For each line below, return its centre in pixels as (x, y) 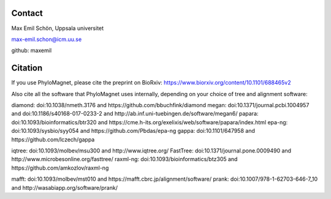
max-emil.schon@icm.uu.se (47, 39)
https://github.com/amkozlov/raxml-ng (60, 168)
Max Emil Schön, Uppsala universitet (58, 28)
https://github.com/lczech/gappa (53, 139)
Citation (27, 68)
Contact (27, 13)
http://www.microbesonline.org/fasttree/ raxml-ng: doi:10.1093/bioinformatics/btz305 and (124, 159)
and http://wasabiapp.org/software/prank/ (64, 187)
